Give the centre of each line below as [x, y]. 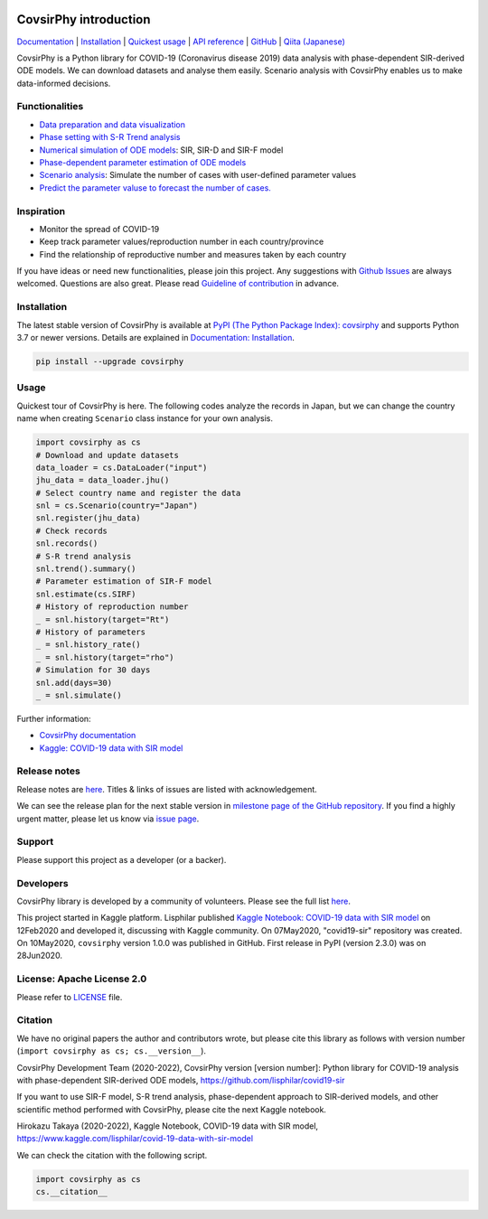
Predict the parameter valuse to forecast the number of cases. [155, 188]
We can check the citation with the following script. [112, 1155]
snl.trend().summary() [86, 569]
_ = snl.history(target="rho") [105, 657]
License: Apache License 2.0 [82, 979]
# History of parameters [91, 632]
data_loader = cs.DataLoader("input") [122, 467]
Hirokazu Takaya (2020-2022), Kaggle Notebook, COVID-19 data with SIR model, [168, 1126]
